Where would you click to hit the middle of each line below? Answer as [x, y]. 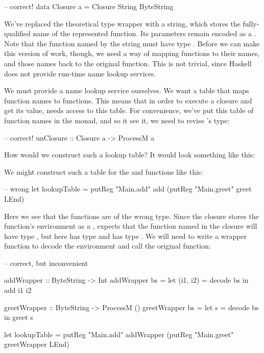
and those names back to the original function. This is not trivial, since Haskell [128, 63]
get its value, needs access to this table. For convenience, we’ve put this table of [129, 110]
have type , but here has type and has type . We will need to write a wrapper [126, 236]
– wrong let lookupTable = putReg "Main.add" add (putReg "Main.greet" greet [128, 189]
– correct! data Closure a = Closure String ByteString [89, 6]
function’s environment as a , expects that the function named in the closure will [131, 226]
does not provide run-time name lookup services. [80, 73]
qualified [17, 33]
